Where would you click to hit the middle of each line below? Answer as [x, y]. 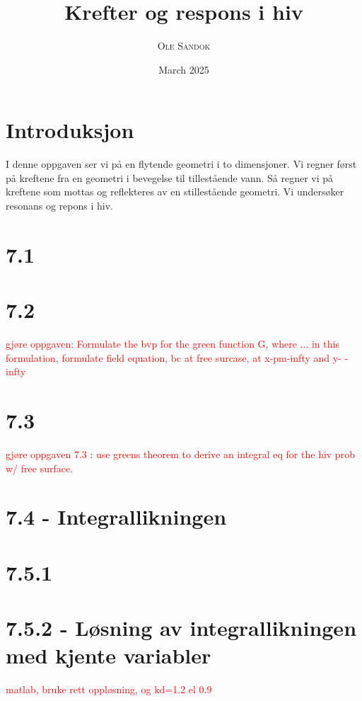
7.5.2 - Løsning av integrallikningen [181, 628]
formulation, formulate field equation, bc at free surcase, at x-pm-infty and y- [174, 357]
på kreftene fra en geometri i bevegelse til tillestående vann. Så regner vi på [170, 177]
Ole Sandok [184, 46]
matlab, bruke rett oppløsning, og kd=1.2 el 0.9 [109, 689]
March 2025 [184, 69]
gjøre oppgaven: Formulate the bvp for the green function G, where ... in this [173, 344]
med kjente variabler [109, 655]
